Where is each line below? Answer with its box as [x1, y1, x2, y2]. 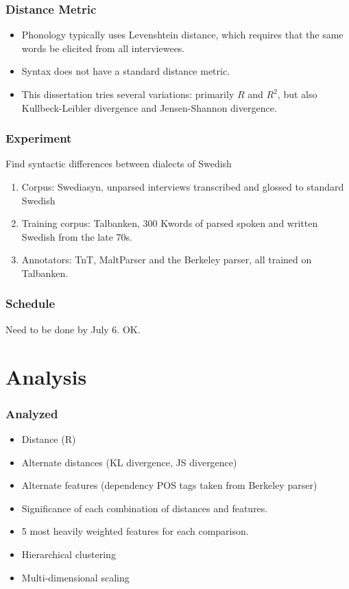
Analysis [5, 362, 87, 390]
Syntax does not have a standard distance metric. [21, 64, 230, 78]
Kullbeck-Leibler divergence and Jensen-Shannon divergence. [21, 100, 277, 115]
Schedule [5, 295, 56, 312]
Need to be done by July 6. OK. [5, 322, 141, 336]
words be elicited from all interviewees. [21, 40, 185, 55]
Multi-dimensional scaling [21, 570, 130, 584]
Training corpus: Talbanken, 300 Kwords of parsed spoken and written [21, 216, 318, 230]
